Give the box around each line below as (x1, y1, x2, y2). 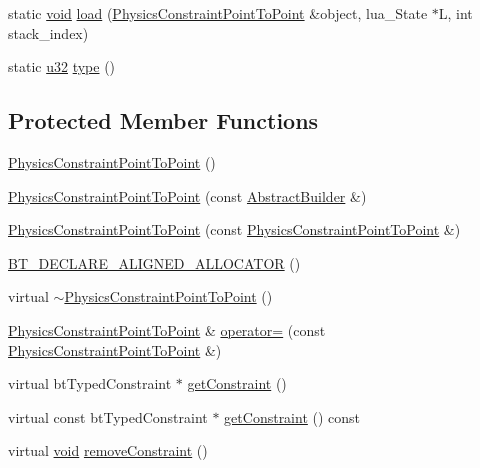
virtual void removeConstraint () (8, 440, 208, 461)
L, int (438, 3, 473, 23)
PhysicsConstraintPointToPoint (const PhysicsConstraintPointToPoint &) (8, 219, 461, 240)
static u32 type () (8, 56, 116, 77)
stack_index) (8, 22, 89, 43)
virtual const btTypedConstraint (8, 406, 208, 427)
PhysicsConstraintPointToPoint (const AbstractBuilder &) (8, 185, 367, 206)
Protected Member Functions (8, 105, 319, 136)
